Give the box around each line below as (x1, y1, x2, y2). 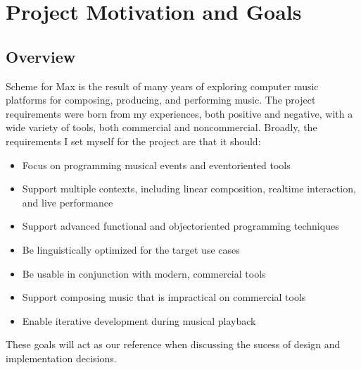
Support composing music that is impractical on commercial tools (22, 290, 306, 304)
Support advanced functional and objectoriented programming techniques (22, 218, 339, 233)
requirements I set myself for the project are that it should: (6, 133, 261, 148)
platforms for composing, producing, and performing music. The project (6, 92, 316, 107)
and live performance (22, 195, 113, 209)
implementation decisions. (6, 350, 117, 365)
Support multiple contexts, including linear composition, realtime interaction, (22, 181, 356, 196)
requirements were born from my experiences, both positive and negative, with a (6, 106, 353, 121)
